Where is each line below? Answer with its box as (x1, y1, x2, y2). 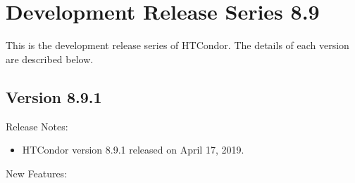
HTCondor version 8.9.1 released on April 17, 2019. (22, 142, 244, 157)
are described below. (6, 51, 94, 66)
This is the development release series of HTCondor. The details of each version (6, 38, 349, 53)
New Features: (6, 165, 68, 180)
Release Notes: (6, 118, 68, 133)
